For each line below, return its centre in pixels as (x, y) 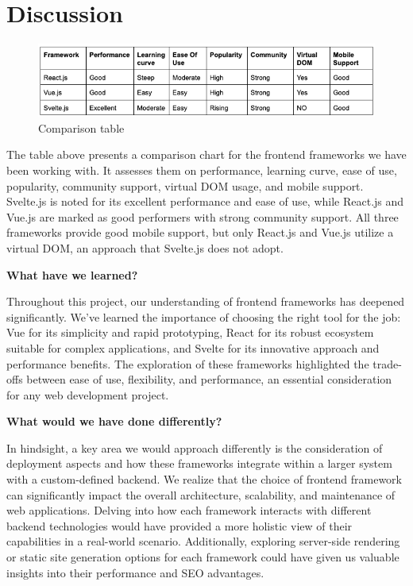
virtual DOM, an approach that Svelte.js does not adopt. (145, 247)
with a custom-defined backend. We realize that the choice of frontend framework (204, 479)
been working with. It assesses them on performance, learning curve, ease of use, (202, 170)
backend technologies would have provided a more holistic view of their (179, 525)
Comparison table (81, 127)
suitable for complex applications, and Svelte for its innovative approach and (193, 347)
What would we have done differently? (114, 421)
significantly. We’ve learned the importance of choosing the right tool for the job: (204, 316)
